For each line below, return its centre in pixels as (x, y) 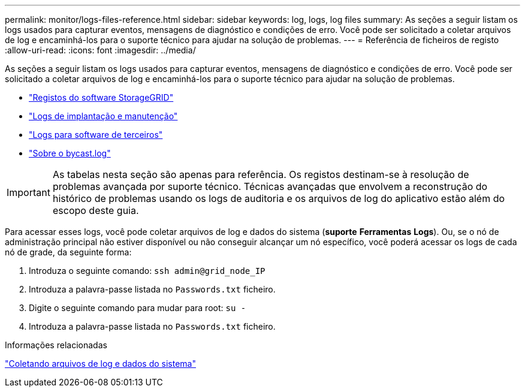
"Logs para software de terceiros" (96, 135)
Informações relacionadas (56, 345)
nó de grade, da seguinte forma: (68, 252)
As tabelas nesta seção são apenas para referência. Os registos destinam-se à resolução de (261, 174)
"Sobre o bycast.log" (70, 153)
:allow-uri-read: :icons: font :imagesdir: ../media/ (100, 50)
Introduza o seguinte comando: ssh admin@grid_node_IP (147, 271)
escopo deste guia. (96, 210)
